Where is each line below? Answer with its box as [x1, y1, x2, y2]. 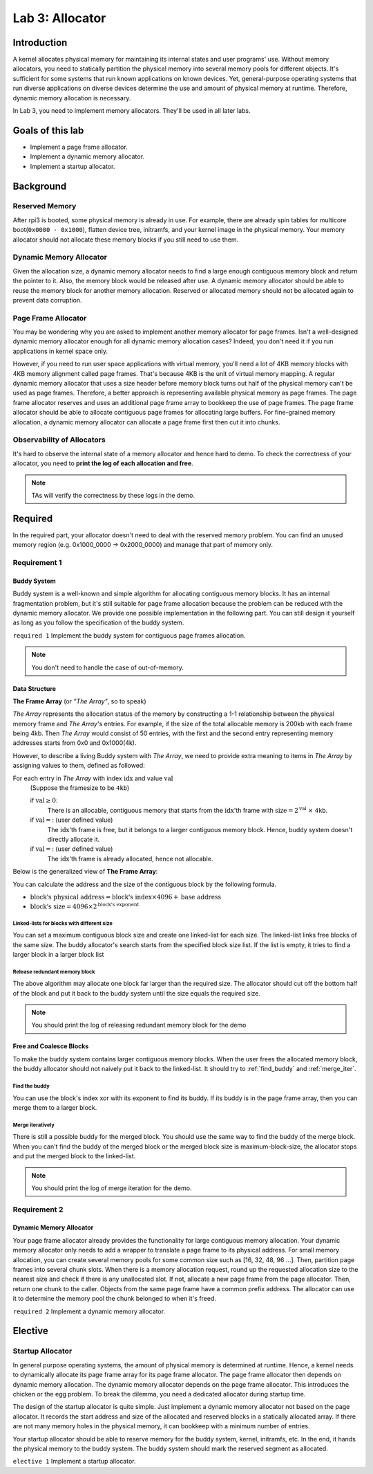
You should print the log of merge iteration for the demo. [31, 1184, 192, 1192]
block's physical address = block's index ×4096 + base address [30, 893, 221, 901]
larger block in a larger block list [12, 950, 104, 958]
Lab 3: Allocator [12, 10, 106, 26]
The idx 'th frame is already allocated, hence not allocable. [47, 854, 213, 863]
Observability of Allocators [12, 435, 106, 444]
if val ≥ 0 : [30, 796, 58, 805]
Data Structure [12, 684, 57, 692]
